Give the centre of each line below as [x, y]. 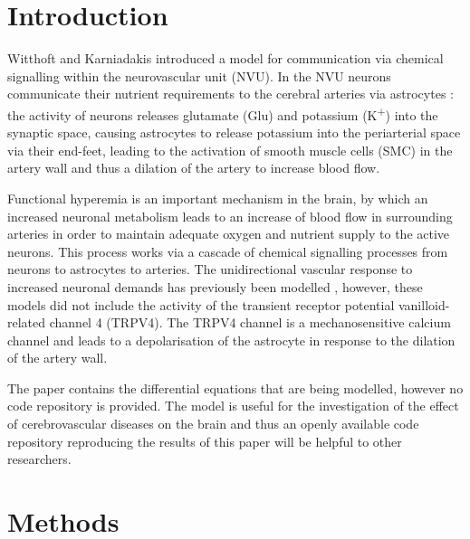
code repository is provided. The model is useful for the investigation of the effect [233, 406]
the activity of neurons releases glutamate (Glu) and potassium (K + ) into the [223, 113]
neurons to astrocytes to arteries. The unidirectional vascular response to [210, 269]
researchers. [39, 459]
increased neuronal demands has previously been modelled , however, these [215, 286]
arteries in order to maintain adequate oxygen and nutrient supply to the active [229, 234]
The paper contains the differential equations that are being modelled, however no [235, 388]
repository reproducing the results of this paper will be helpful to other [205, 441]
